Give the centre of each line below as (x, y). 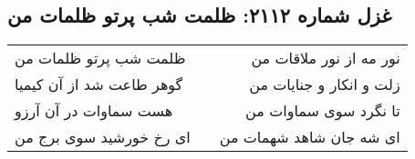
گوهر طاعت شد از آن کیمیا (99, 84)
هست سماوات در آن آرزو (94, 111)
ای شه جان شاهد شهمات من (310, 137)
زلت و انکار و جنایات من (325, 84)
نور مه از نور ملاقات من (326, 58)
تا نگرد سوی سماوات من (323, 111)
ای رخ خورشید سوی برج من (103, 137)
